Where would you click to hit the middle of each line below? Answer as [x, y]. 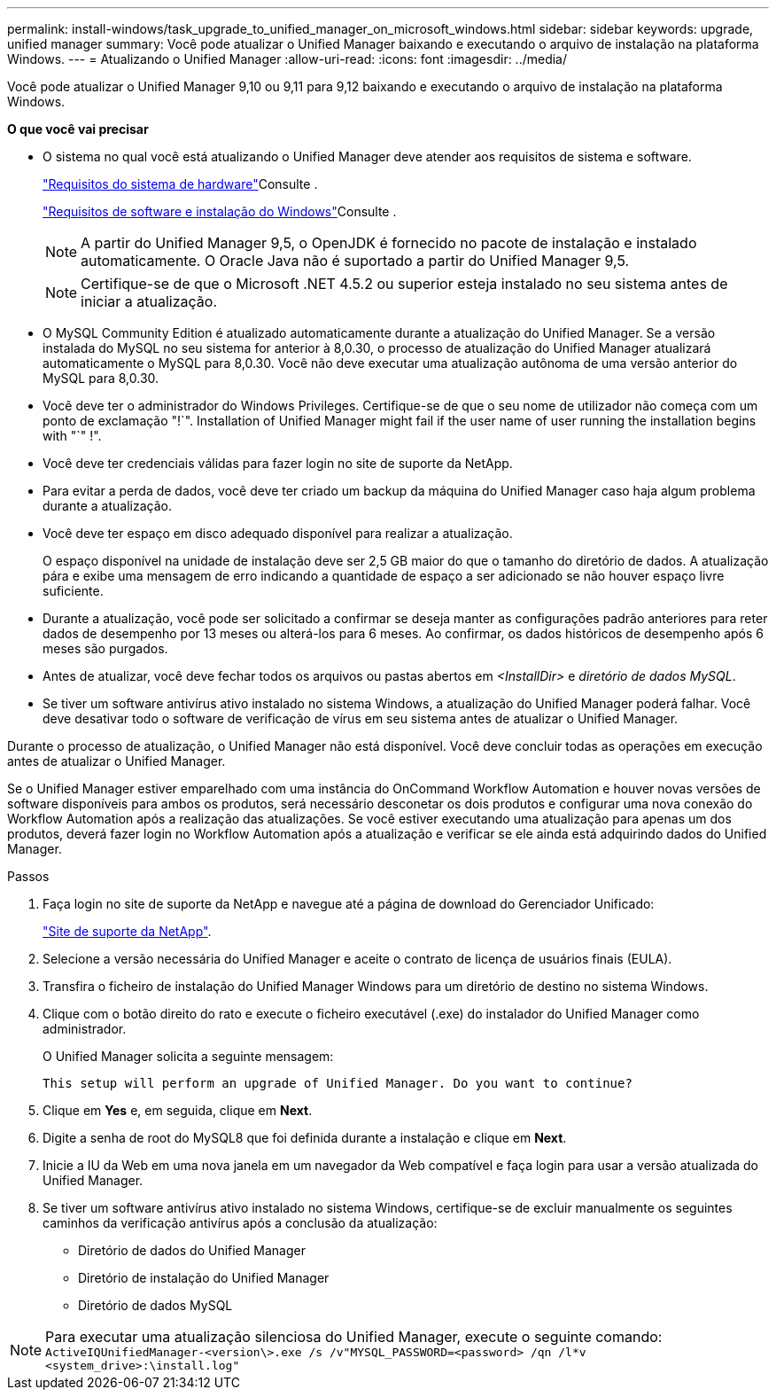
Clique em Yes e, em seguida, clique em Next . [178, 1110]
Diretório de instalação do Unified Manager [204, 1278]
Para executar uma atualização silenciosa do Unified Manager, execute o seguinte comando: [354, 1337]
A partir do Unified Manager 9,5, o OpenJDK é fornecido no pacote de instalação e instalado [389, 243]
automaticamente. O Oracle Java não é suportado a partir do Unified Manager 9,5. [355, 261]
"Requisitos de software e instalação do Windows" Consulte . [220, 211]
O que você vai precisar [78, 129]
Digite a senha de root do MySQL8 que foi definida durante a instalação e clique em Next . [305, 1138]
